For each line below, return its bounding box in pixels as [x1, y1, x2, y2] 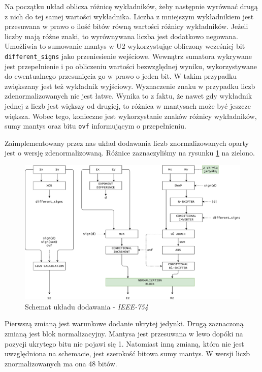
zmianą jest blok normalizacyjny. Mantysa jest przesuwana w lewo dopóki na [5, 328, 243, 338]
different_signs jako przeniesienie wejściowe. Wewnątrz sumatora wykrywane [5, 50, 252, 61]
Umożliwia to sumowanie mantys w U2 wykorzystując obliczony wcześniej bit [5, 41, 245, 51]
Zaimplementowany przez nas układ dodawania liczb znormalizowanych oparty [5, 137, 249, 148]
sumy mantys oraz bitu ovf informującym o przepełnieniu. [5, 120, 186, 131]
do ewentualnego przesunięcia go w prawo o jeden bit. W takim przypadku [5, 71, 237, 81]
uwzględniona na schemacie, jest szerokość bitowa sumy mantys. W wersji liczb [5, 348, 250, 359]
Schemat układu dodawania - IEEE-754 [25, 301, 148, 312]
